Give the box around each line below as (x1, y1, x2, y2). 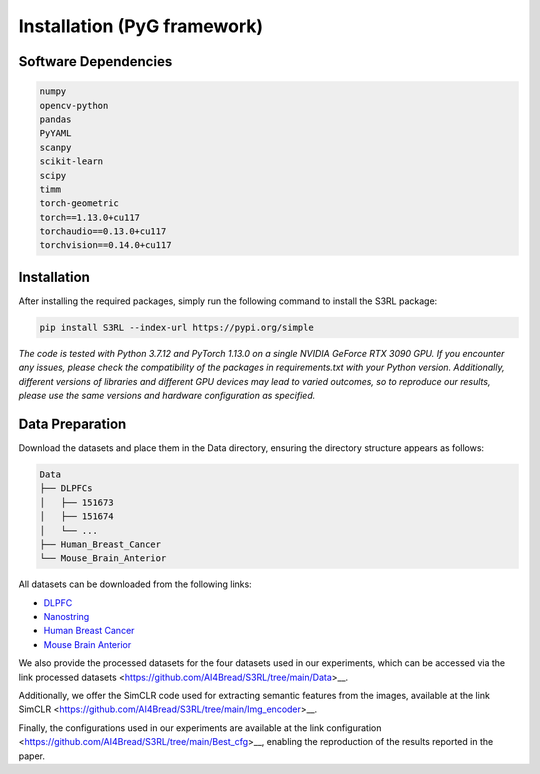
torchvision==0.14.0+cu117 (39, 240, 172, 251)
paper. (18, 750, 45, 762)
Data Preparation (18, 415, 127, 432)
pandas (39, 113, 72, 125)
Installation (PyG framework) (18, 15, 264, 37)
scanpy (39, 141, 72, 153)
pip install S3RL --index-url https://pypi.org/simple (39, 321, 314, 333)
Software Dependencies (18, 53, 173, 70)
